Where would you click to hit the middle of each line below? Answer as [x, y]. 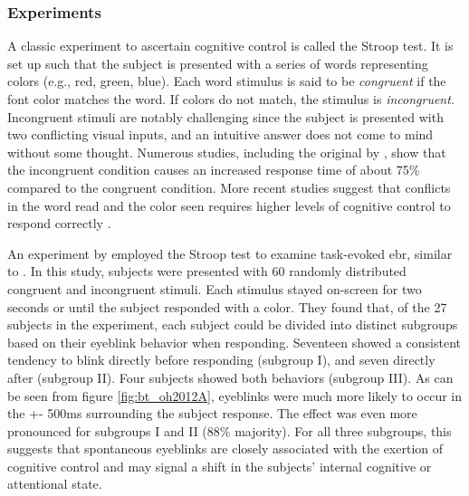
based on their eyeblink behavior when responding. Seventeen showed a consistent [234, 342]
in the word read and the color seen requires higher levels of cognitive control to [229, 205]
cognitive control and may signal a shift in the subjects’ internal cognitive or [220, 466]
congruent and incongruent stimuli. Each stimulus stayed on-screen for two [215, 288]
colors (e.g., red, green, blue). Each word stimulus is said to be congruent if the [227, 81]
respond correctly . [59, 223]
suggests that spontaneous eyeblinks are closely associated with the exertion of [225, 448]
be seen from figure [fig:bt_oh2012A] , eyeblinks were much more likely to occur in [235, 395]
